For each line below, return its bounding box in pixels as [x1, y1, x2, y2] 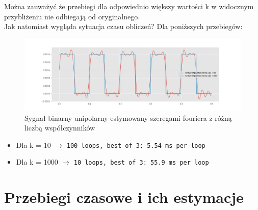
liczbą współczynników [24, 122, 95, 133]
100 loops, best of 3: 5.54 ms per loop [66, 142, 205, 149]
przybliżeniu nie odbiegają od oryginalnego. [4, 11, 140, 21]
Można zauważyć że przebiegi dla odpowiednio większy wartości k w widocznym [4, 1, 254, 11]
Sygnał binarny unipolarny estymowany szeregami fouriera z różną [24, 112, 232, 123]
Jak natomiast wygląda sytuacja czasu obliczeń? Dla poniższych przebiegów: [4, 21, 243, 32]
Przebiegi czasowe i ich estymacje [4, 187, 244, 207]
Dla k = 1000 [16, 156, 58, 167]
